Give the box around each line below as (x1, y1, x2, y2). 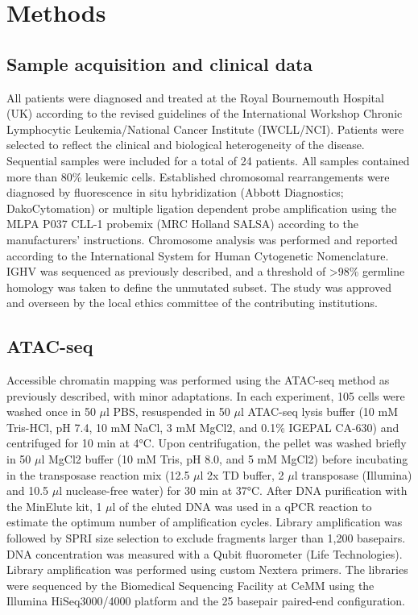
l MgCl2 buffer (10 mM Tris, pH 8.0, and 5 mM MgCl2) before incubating (41, 451, 408, 467)
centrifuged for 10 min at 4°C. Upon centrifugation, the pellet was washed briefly (6, 434, 407, 451)
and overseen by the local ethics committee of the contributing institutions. (6, 294, 378, 311)
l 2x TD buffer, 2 (200, 466, 284, 483)
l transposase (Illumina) (294, 466, 412, 483)
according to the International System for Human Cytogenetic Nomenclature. (6, 247, 389, 264)
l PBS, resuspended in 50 (106, 403, 230, 420)
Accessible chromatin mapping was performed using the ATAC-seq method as (6, 372, 390, 389)
